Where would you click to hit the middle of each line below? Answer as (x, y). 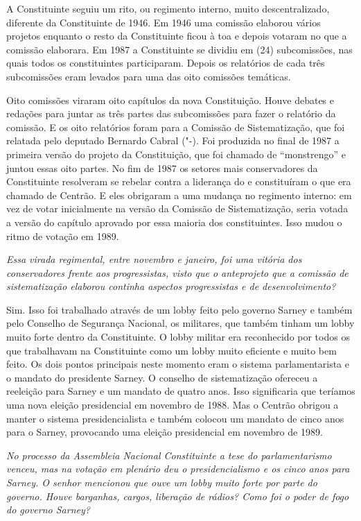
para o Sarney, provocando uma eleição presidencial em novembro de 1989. (165, 432)
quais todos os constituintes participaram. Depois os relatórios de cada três (166, 63)
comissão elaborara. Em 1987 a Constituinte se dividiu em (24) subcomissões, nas (179, 49)
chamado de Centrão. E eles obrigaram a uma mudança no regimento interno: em (179, 195)
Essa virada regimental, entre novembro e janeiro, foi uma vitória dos (154, 259)
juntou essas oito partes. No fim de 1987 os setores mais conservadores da (162, 168)
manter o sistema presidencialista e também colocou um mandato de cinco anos (175, 418)
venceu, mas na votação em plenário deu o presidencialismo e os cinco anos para (178, 469)
